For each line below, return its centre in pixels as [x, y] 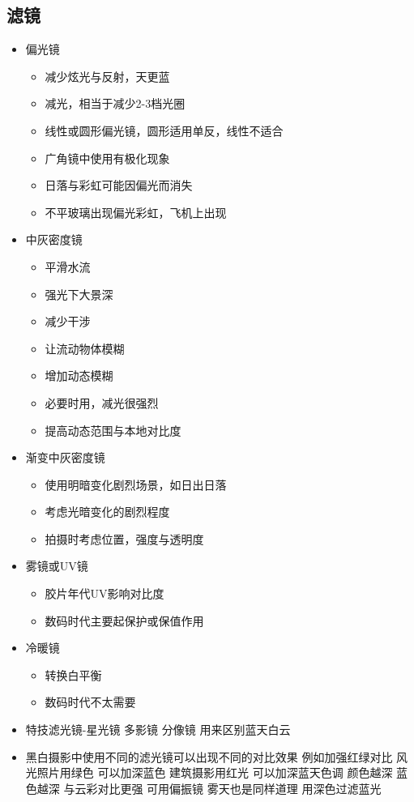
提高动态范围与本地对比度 [113, 430]
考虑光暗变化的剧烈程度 [107, 512]
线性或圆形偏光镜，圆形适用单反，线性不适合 [164, 130]
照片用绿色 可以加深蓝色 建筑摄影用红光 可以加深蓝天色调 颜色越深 [215, 772]
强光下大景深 [79, 294]
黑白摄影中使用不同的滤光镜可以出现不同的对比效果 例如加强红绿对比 [209, 756]
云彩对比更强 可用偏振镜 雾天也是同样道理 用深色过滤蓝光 [228, 788]
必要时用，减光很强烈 [102, 402]
